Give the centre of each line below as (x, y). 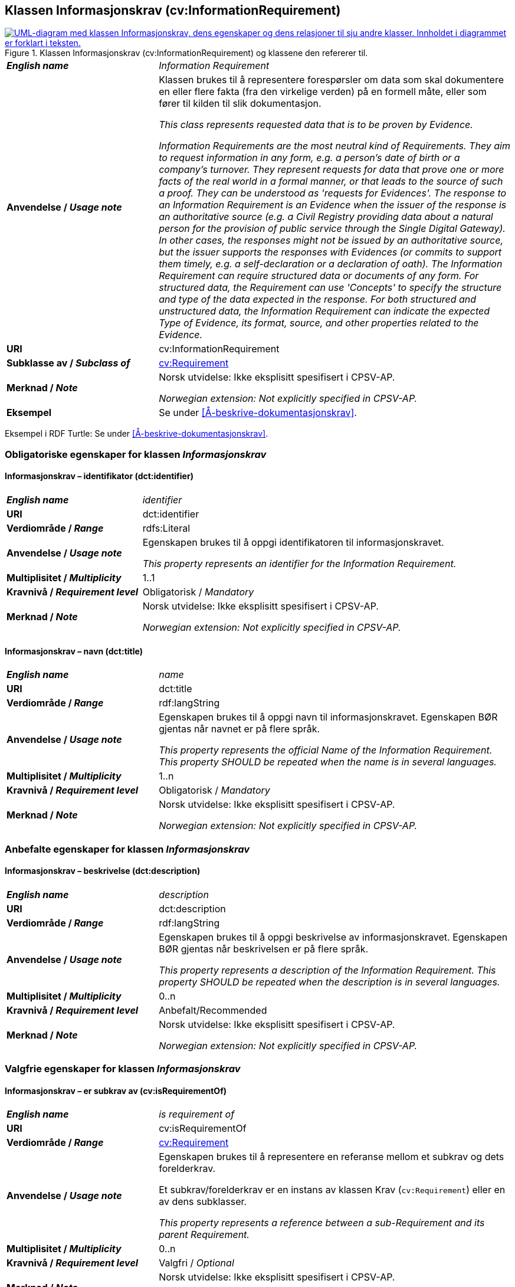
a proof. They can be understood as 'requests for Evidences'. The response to (333, 193)
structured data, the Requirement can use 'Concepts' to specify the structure (330, 288)
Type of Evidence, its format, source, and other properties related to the (319, 323)
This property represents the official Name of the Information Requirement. (326, 750)
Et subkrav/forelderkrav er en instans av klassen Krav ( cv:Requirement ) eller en (332, 1190)
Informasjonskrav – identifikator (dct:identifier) (99, 476)
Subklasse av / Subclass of (68, 363)
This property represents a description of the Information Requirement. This (327, 970)
